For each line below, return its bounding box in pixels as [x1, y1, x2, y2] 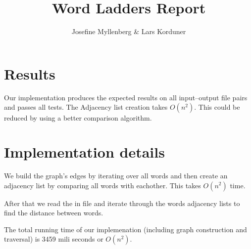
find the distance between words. [4, 207, 103, 218]
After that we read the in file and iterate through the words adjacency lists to [4, 198, 240, 208]
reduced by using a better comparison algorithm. [4, 113, 152, 123]
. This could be [194, 102, 240, 112]
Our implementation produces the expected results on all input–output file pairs [4, 92, 248, 102]
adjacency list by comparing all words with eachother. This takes [4, 180, 201, 190]
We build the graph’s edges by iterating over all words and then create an [4, 170, 228, 180]
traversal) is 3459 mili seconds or [4, 234, 103, 244]
